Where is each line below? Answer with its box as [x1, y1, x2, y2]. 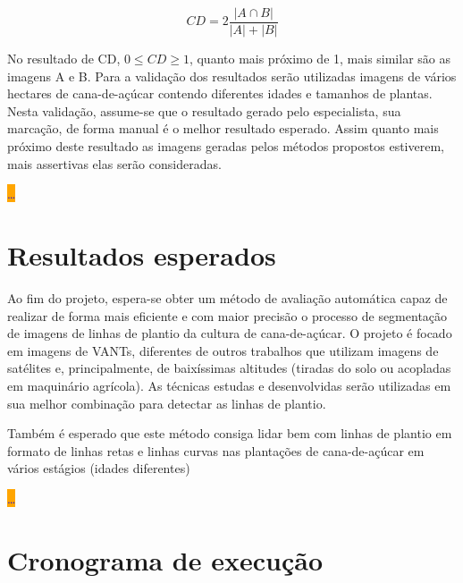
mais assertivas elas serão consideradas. [7, 154, 222, 173]
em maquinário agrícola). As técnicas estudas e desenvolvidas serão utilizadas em [7, 376, 451, 394]
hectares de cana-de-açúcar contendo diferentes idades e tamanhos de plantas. [7, 84, 433, 103]
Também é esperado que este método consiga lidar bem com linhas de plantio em [7, 424, 452, 443]
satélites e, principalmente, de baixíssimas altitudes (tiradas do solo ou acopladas [7, 359, 451, 377]
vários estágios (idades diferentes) [7, 459, 190, 477]
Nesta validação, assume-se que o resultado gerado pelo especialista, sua [7, 101, 401, 120]
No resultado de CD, [7, 49, 121, 68]
